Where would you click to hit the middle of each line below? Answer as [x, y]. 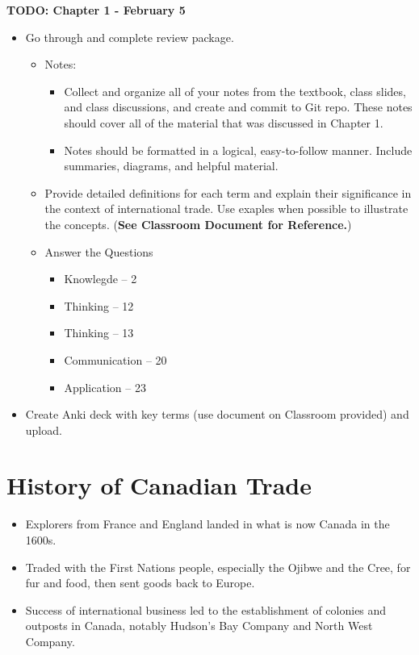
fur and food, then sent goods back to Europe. [140, 583]
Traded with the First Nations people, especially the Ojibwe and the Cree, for [218, 567]
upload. [44, 430]
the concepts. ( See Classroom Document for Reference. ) [198, 224]
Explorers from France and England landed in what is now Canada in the [207, 524]
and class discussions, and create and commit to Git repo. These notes [238, 107]
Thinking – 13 [99, 333]
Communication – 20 [115, 359]
